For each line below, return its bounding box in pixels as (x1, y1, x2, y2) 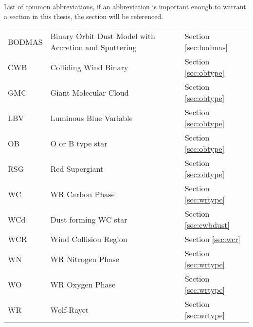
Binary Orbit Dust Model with (50, 30, 155, 42)
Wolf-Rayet (50, 304, 89, 315)
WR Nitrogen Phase (50, 253, 119, 265)
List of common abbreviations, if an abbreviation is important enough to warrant (4, 1, 246, 11)
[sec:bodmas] (184, 41, 228, 53)
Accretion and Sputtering (50, 41, 137, 53)
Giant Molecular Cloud (50, 86, 129, 98)
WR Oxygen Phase (50, 278, 116, 290)
